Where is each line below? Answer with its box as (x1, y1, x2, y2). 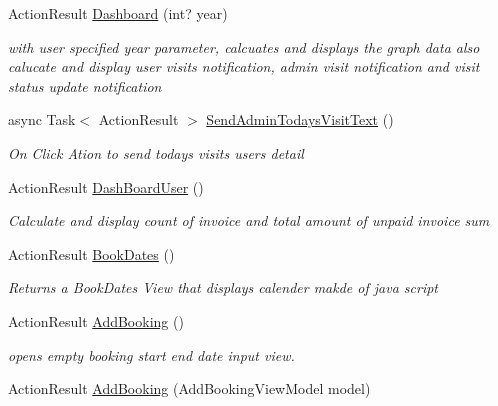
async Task (8, 109, 76, 130)
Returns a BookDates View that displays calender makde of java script (8, 277, 438, 298)
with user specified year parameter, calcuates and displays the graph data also (8, 36, 480, 57)
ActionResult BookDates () (8, 243, 175, 264)
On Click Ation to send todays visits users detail (8, 142, 304, 163)
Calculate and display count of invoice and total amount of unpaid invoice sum (8, 210, 490, 231)
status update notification (8, 75, 162, 96)
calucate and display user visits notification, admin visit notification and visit (8, 56, 480, 77)
